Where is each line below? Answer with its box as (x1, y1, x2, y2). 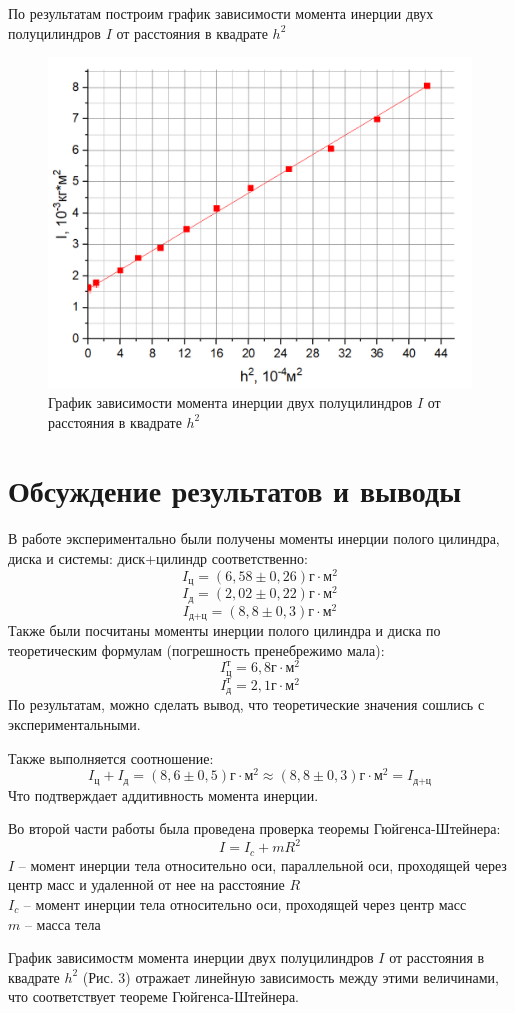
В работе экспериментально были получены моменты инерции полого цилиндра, (8, 528, 500, 549)
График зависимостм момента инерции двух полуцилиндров (8, 947, 374, 968)
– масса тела (24, 913, 101, 934)
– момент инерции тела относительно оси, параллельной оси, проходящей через (18, 854, 507, 875)
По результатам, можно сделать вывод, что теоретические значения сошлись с (8, 694, 485, 715)
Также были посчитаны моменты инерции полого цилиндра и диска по (8, 620, 441, 641)
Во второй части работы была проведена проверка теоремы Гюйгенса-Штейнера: (8, 818, 501, 839)
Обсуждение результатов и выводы (8, 470, 462, 511)
